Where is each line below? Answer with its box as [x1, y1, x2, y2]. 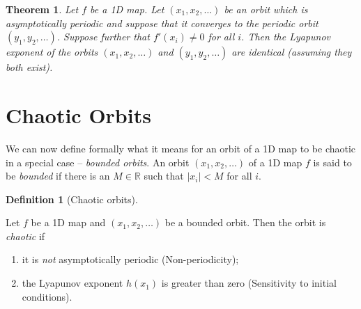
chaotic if [6, 228, 45, 243]
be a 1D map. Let [90, 2, 164, 16]
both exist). [6, 60, 53, 74]
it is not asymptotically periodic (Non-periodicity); [22, 252, 239, 267]
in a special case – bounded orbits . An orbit [6, 154, 190, 169]
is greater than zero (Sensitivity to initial [161, 276, 337, 290]
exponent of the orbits [6, 45, 98, 59]
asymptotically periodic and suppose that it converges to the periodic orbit [6, 15, 318, 30]
